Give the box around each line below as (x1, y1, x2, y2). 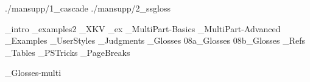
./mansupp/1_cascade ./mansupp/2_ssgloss (5, 2, 171, 14)
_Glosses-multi (5, 66, 62, 79)
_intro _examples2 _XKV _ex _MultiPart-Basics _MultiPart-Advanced (5, 22, 281, 35)
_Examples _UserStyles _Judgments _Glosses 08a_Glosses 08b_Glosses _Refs (5, 34, 306, 47)
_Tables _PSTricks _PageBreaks (5, 46, 130, 58)
